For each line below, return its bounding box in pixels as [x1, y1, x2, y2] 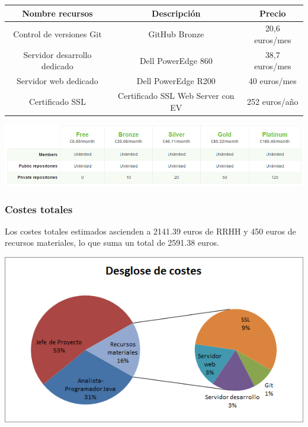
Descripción [152, 7, 201, 19]
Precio [259, 7, 286, 19]
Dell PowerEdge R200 [136, 75, 216, 87]
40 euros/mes [248, 75, 297, 87]
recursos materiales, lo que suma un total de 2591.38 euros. [5, 236, 219, 249]
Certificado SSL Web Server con [118, 89, 235, 102]
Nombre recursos [22, 7, 93, 19]
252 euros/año [247, 95, 299, 107]
